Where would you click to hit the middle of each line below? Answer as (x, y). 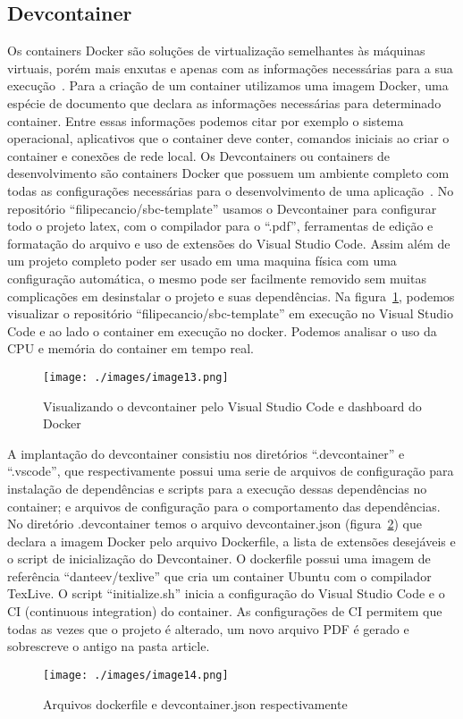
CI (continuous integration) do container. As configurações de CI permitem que (225, 611)
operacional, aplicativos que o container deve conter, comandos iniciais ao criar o (228, 138)
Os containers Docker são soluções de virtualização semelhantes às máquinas (216, 51)
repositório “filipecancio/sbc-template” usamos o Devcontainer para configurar (222, 208)
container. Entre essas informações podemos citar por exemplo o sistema (206, 120)
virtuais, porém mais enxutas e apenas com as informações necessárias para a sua (230, 68)
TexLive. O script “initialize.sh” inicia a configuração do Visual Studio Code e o (226, 593)
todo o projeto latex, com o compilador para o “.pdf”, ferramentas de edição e (220, 226)
